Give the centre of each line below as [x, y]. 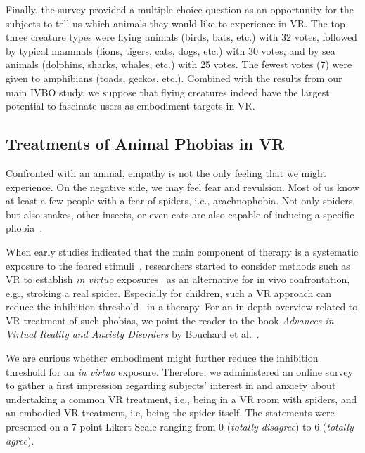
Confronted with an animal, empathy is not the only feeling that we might [166, 172]
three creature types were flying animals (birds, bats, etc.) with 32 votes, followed [181, 37]
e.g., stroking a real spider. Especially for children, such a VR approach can [168, 293]
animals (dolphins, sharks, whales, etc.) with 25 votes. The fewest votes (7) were [179, 64]
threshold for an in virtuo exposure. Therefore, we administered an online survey [179, 371]
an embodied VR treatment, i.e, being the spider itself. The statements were [170, 413]
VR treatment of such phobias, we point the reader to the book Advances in [170, 320]
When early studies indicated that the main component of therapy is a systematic [182, 251]
